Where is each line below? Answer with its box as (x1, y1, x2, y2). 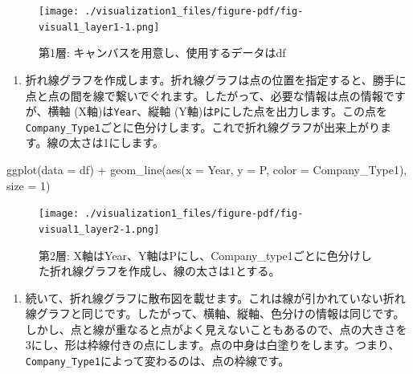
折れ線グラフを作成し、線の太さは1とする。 (49, 262, 280, 279)
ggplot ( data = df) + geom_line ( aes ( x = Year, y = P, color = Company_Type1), (6, 161, 407, 177)
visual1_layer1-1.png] (39, 21, 160, 33)
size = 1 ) (6, 177, 51, 193)
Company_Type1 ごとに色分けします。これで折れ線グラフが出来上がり (25, 118, 381, 135)
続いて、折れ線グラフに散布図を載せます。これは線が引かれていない (25, 289, 383, 306)
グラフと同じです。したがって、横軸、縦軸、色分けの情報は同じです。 (36, 305, 405, 322)
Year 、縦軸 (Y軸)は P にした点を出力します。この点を (113, 103, 388, 120)
